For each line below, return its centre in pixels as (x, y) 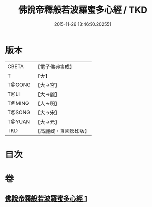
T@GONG (19, 85)
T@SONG (19, 112)
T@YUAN (19, 122)
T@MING (18, 103)
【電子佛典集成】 (55, 67)
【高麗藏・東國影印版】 (62, 131)
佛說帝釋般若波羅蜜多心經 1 (46, 198)
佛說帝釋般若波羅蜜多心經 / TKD (83, 10)
